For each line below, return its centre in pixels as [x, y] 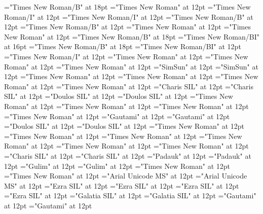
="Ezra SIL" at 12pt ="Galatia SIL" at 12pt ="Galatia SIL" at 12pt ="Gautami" [130, 195]
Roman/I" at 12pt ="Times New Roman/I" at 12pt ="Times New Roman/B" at [129, 16]
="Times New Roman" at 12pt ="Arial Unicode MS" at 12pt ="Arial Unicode [126, 176]
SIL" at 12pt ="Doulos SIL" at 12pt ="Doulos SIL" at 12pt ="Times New [119, 96]
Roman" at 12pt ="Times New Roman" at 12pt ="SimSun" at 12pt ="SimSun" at [131, 66]
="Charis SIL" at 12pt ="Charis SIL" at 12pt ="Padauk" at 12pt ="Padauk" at [128, 155]
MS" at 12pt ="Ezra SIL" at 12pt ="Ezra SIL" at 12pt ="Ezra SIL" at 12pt [122, 185]
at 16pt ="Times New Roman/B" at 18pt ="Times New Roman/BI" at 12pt [123, 46]
